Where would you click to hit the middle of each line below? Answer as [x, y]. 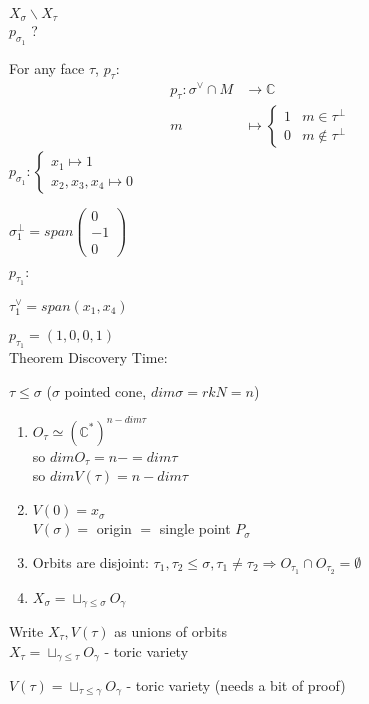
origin [114, 528]
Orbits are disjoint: [90, 561]
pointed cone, [105, 390]
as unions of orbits [170, 630]
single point [195, 528]
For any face [47, 67]
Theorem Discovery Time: [88, 357]
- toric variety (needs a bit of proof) [236, 685]
